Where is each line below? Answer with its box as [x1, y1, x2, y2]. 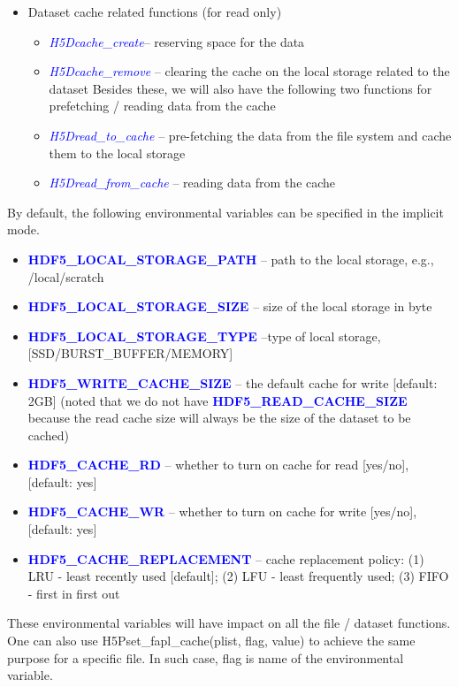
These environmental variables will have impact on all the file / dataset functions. [7, 614, 451, 632]
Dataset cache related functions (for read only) [27, 3, 282, 20]
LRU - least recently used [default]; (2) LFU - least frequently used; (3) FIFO [27, 567, 449, 585]
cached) [27, 425, 70, 444]
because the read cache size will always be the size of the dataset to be [27, 408, 411, 427]
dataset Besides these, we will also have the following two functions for [49, 79, 432, 97]
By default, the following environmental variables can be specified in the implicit [7, 202, 444, 221]
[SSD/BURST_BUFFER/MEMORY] [27, 344, 233, 363]
